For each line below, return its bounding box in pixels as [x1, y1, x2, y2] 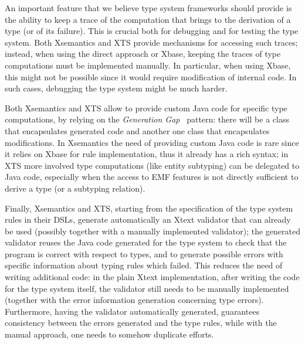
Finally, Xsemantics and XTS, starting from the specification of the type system [5, 202, 293, 214]
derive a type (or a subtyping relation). [5, 182, 145, 194]
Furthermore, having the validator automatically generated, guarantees [5, 305, 260, 317]
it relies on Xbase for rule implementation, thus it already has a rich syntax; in [5, 148, 289, 160]
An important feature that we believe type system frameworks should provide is [5, 2, 292, 13]
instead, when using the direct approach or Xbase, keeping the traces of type [5, 47, 281, 60]
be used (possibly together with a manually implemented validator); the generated [5, 224, 300, 237]
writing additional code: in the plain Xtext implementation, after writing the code [5, 271, 300, 283]
